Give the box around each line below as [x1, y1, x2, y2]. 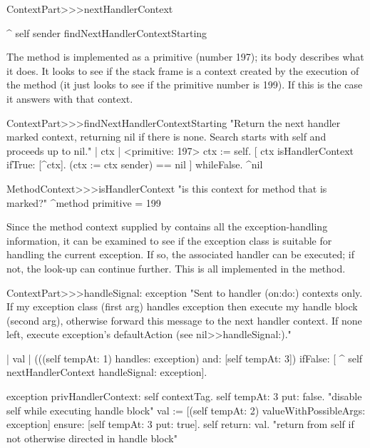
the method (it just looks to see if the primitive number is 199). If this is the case [6, 77, 363, 92]
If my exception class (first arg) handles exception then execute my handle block [6, 299, 358, 314]
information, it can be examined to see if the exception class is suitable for [6, 233, 332, 248]
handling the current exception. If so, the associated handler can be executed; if [6, 247, 355, 262]
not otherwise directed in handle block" [6, 430, 178, 445]
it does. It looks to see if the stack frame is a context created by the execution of [6, 63, 359, 78]
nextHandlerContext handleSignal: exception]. [6, 365, 207, 380]
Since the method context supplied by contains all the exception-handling [6, 219, 328, 234]
